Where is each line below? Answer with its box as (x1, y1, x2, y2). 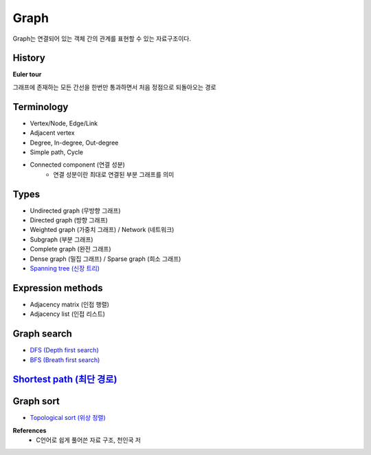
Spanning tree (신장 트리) (30, 264, 100, 272)
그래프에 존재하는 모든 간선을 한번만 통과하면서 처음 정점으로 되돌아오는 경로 (12, 83, 216, 91)
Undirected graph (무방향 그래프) (30, 207, 121, 215)
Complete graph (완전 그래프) (30, 245, 111, 253)
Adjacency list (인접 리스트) (30, 310, 106, 318)
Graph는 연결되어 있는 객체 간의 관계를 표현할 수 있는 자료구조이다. (12, 34, 192, 43)
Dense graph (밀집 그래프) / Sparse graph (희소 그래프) (30, 255, 181, 263)
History (12, 52, 46, 64)
